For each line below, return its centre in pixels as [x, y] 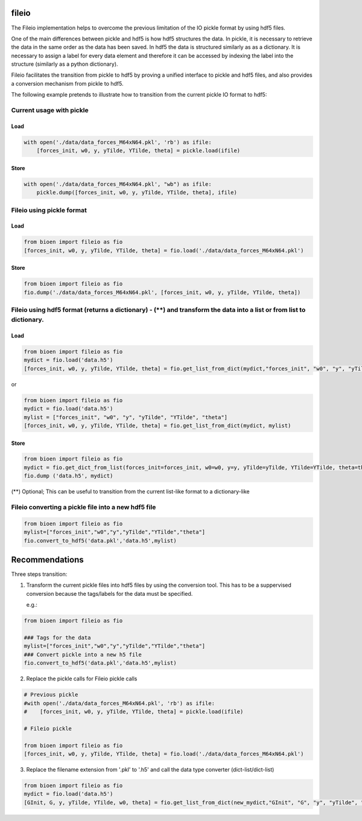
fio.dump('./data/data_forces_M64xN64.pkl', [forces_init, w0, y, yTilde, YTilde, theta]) [162, 292]
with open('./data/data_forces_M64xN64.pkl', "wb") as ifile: [118, 184]
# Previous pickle [51, 695]
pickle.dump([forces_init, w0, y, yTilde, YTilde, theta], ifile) [137, 193]
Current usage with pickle [50, 110]
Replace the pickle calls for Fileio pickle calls [82, 679]
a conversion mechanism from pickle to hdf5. [67, 83]
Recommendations [47, 559]
